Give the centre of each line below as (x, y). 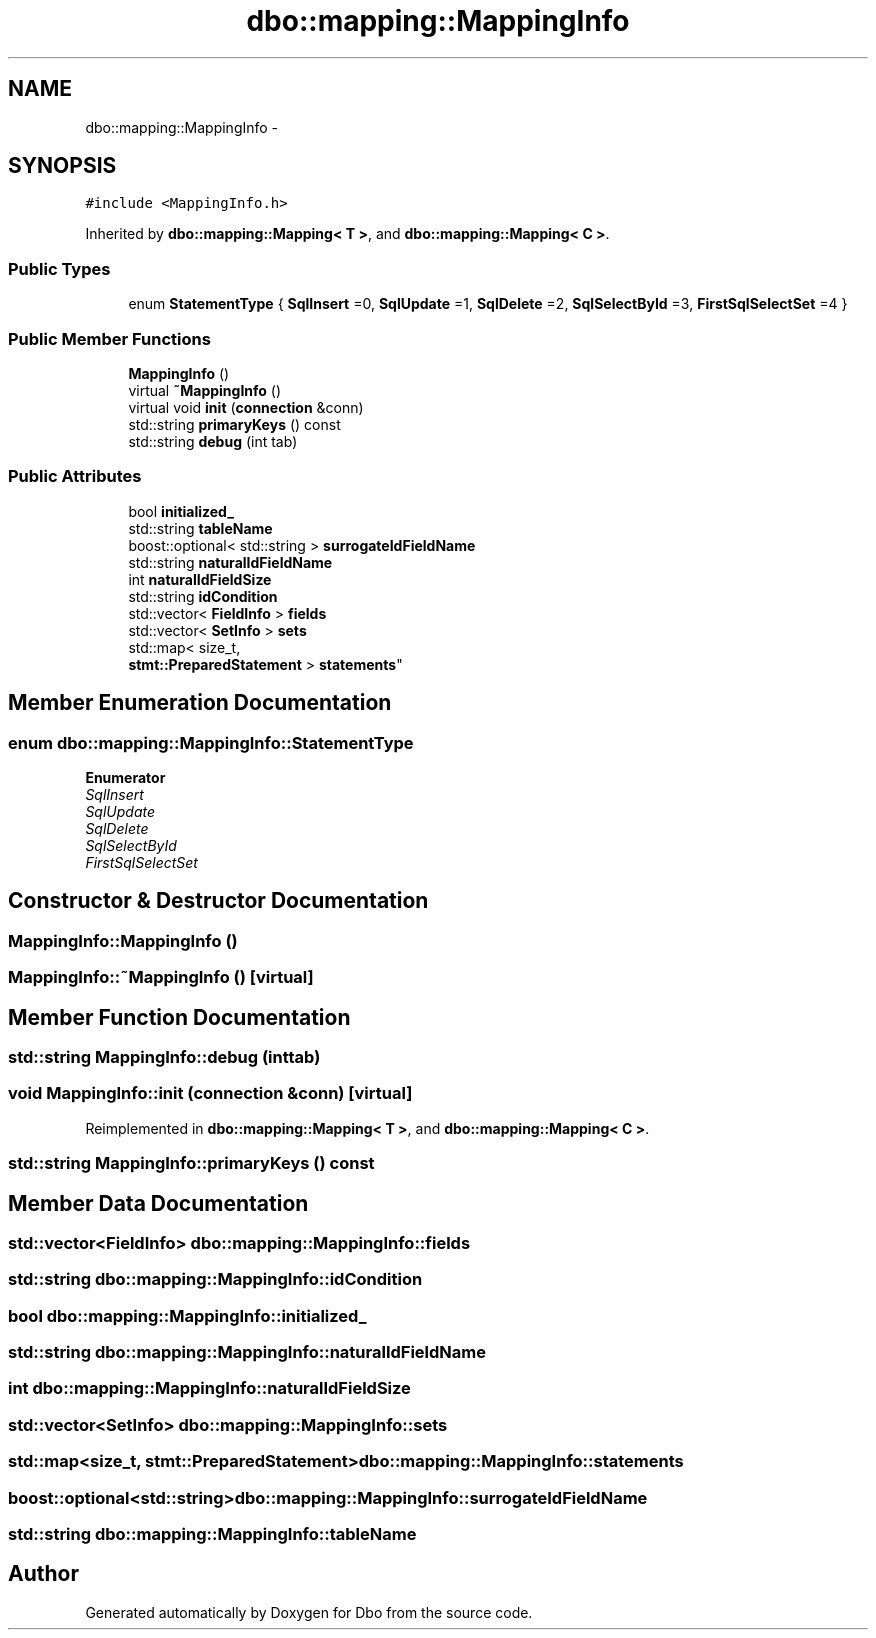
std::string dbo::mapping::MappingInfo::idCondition (215, 1279)
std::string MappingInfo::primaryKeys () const (191, 1163)
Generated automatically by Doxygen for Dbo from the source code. (309, 1612)
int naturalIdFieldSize (200, 579)
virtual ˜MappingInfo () (205, 390)
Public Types (59, 268)
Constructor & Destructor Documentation (218, 901)
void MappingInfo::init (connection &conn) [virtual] (210, 1093)
